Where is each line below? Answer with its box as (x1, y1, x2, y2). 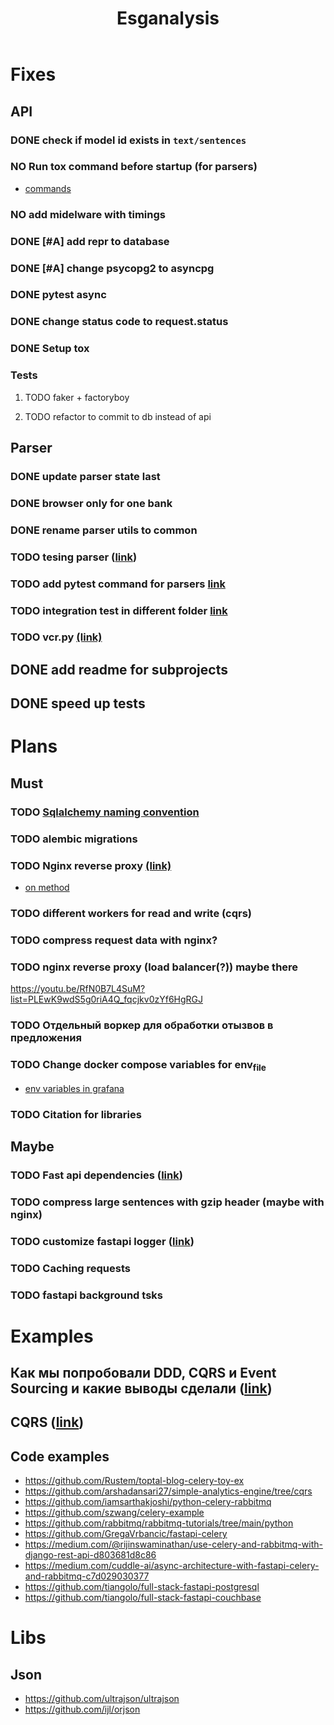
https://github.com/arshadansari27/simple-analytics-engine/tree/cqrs (24, 1485, 313, 1497)
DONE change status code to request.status (10, 315, 229, 329)
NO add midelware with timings (10, 207, 166, 221)
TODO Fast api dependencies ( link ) (10, 1168, 183, 1182)
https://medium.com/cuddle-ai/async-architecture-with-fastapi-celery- (24, 1560, 320, 1572)
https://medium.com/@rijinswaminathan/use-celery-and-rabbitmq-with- (24, 1538, 323, 1551)
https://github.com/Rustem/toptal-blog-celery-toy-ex (24, 1475, 245, 1487)
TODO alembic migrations (10, 832, 138, 846)
